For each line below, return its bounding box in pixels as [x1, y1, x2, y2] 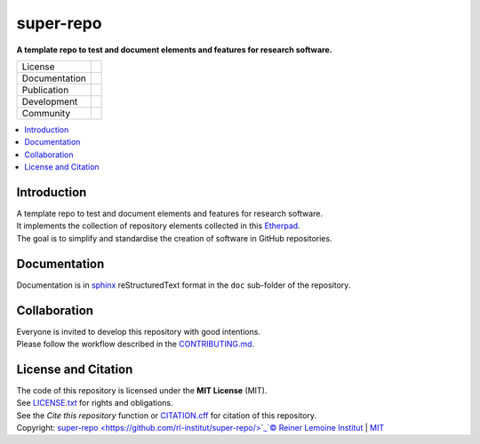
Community [21, 107, 71, 119]
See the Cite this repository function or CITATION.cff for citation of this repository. [16, 409, 317, 421]
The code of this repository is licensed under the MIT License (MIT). [16, 385, 268, 395]
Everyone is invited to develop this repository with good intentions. [16, 326, 261, 337]
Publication [21, 83, 69, 96]
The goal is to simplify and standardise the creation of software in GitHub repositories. [16, 233, 332, 243]
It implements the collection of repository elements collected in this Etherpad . [16, 220, 301, 231]
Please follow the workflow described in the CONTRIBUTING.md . [16, 338, 255, 349]
